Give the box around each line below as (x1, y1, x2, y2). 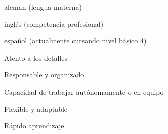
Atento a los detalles (4, 52, 67, 63)
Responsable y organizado (4, 69, 85, 80)
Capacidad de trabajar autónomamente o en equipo (4, 86, 164, 97)
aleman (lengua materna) (4, 2, 82, 12)
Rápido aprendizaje (4, 120, 64, 131)
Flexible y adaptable (4, 103, 68, 114)
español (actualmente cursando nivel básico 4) (4, 35, 147, 46)
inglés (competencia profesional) (4, 18, 104, 29)
